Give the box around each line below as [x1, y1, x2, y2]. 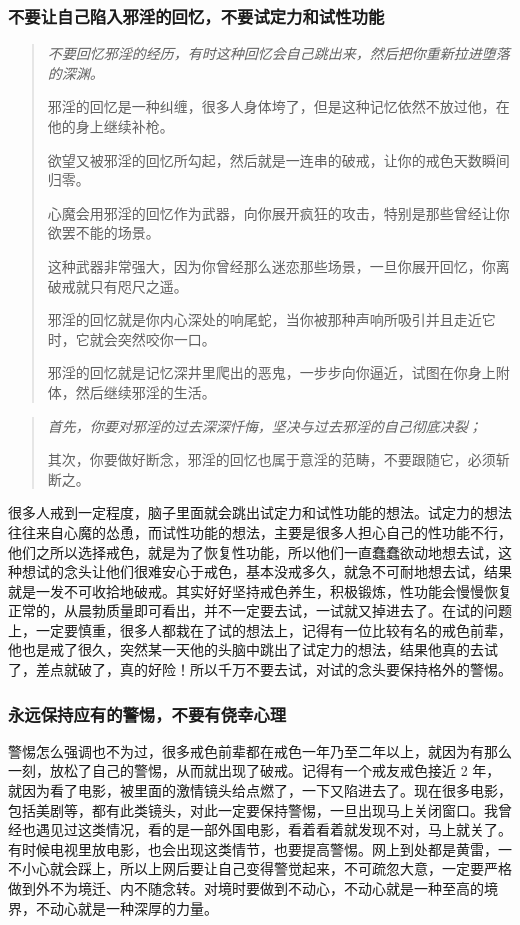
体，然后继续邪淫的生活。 [47, 381, 216, 402]
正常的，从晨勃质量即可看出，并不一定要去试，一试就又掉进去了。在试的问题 [8, 600, 512, 621]
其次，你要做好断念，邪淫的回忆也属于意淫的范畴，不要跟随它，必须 [47, 449, 496, 470]
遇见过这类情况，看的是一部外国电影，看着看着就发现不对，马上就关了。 [35, 819, 512, 840]
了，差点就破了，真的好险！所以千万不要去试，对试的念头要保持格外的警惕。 [8, 659, 512, 680]
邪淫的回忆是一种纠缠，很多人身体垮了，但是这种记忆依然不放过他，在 [47, 96, 510, 117]
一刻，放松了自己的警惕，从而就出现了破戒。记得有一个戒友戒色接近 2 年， [8, 760, 501, 781]
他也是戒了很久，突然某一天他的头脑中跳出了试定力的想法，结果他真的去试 [8, 639, 498, 660]
